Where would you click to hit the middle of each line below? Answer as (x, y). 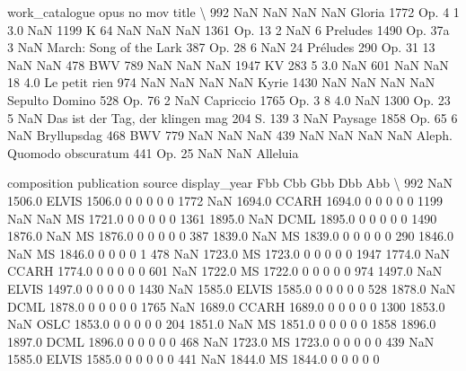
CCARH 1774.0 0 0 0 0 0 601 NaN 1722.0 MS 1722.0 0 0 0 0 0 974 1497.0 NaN (225, 271)
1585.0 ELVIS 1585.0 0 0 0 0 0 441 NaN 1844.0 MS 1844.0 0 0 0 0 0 (193, 359)
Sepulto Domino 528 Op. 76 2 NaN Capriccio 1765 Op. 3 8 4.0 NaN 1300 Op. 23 (229, 99)
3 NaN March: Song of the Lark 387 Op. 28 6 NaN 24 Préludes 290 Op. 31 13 (221, 47)
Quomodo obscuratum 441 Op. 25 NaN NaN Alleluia (153, 152)
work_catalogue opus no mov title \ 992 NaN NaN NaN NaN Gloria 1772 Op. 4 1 (233, 12)
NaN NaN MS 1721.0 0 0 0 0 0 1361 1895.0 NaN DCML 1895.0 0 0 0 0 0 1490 (222, 218)
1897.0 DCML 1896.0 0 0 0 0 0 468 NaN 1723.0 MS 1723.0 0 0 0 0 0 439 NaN (221, 341)
